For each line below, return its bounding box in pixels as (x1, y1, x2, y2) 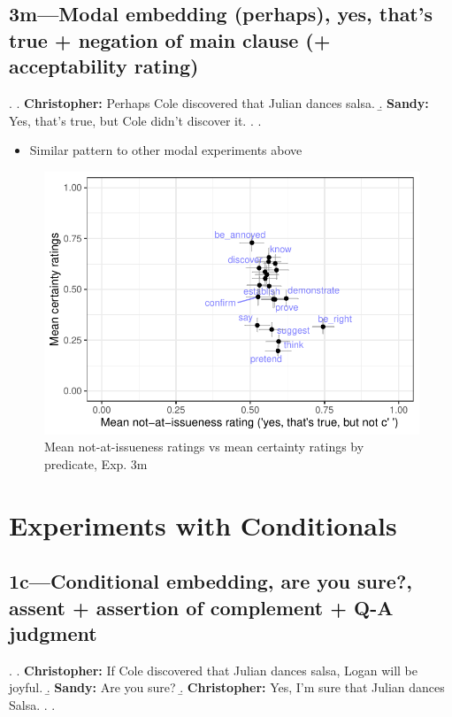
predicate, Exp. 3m (44, 454, 148, 473)
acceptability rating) (9, 52, 199, 80)
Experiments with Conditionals (9, 506, 397, 543)
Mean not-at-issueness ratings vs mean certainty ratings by (44, 437, 364, 456)
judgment (9, 619, 97, 646)
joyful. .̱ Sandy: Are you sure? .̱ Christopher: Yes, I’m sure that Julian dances (9, 678, 445, 697)
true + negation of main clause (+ (9, 26, 331, 53)
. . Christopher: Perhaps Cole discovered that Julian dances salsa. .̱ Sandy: (9, 93, 429, 112)
